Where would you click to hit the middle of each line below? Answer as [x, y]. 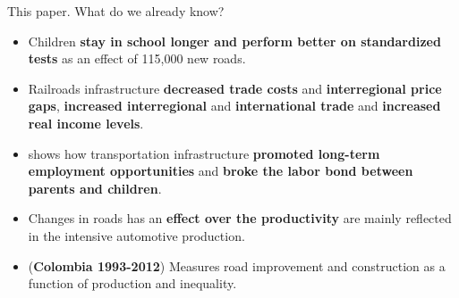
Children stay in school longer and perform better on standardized [234, 41]
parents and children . [95, 188]
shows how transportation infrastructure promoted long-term [204, 153]
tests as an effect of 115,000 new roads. [137, 58]
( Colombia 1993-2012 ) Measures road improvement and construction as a [237, 265]
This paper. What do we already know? [116, 11]
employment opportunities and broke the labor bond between [221, 171]
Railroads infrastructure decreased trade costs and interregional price [235, 88]
